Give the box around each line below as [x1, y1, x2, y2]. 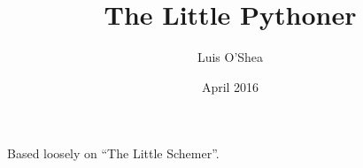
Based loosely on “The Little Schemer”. [7, 144, 220, 163]
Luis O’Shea [197, 48, 264, 66]
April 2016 [201, 77, 259, 95]
